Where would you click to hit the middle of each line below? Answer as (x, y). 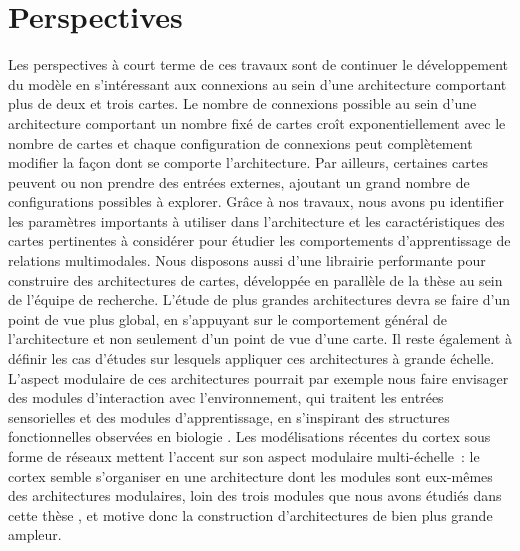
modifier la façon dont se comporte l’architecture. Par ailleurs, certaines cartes (248, 162)
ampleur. (35, 534)
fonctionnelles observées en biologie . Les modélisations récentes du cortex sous (249, 436)
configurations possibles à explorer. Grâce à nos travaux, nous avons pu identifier (256, 201)
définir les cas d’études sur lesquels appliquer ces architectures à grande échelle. (251, 358)
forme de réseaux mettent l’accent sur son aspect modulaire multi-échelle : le (244, 456)
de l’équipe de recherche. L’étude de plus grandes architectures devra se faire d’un (259, 299)
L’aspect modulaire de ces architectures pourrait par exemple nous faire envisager (258, 377)
